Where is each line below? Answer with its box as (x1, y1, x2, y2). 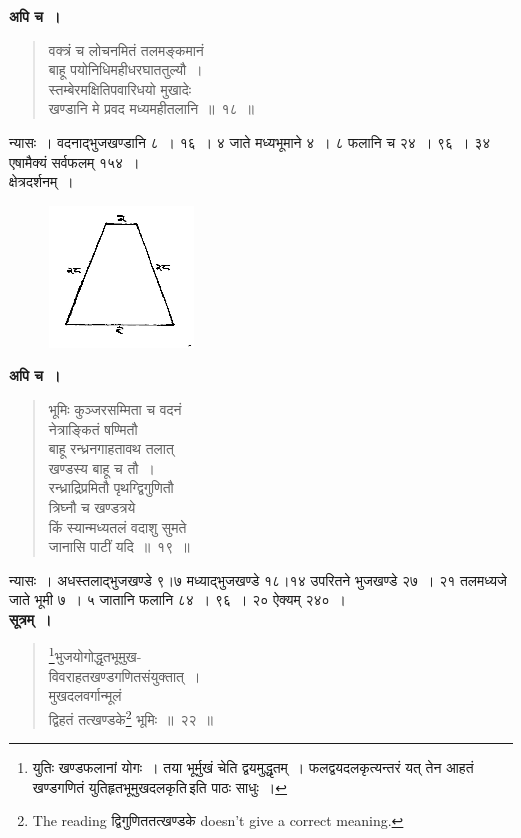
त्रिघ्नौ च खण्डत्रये (48, 496, 136, 517)
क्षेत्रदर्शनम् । (9, 171, 74, 192)
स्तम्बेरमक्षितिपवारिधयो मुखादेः (48, 78, 192, 99)
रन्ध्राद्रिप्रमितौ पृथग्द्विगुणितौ (48, 477, 174, 498)
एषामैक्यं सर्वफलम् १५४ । (9, 151, 140, 172)
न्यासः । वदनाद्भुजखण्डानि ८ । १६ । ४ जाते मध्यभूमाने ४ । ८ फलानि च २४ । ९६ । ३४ (9, 131, 491, 152)
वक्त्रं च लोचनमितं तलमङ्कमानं (48, 39, 204, 60)
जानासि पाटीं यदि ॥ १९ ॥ (48, 536, 190, 557)
